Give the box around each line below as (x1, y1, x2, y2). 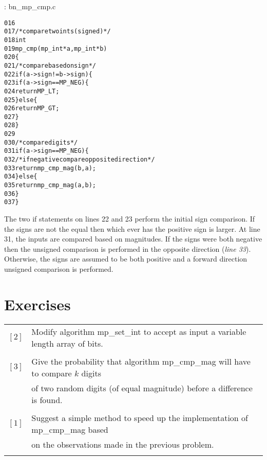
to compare (31, 367, 72, 379)
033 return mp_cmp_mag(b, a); (4, 164, 96, 172)
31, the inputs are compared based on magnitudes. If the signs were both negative (4, 233, 262, 244)
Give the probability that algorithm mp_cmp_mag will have (31, 355, 251, 367)
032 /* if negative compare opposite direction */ (4, 156, 155, 164)
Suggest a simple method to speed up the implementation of (31, 411, 248, 424)
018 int (4, 36, 26, 44)
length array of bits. (31, 337, 103, 349)
